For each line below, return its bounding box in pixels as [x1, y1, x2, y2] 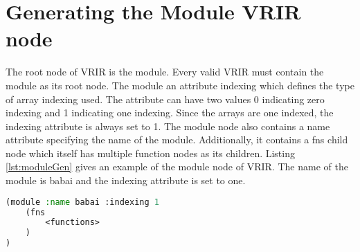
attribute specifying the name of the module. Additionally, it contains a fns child [6, 132, 348, 147]
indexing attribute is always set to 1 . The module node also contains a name [6, 118, 330, 133]
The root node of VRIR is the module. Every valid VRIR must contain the [6, 64, 324, 79]
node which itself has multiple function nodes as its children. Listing [6, 145, 295, 160]
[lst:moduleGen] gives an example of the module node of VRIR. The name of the [6, 159, 348, 174]
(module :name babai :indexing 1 [6, 197, 159, 207]
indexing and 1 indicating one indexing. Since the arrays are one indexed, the [6, 105, 334, 120]
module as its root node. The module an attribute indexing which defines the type [6, 78, 354, 92]
